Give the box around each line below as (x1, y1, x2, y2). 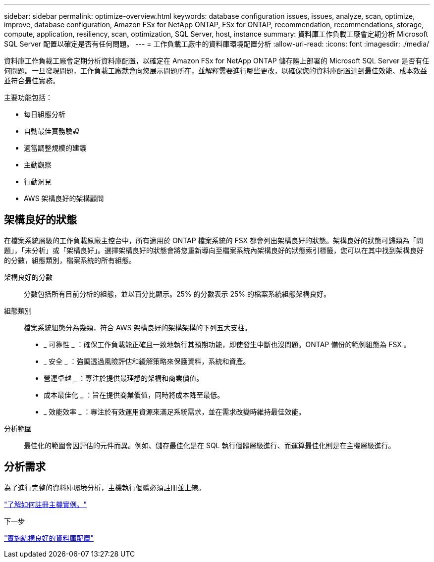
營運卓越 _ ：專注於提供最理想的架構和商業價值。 (44, 373, 204, 382)
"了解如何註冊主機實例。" (4, 500, 87, 509)
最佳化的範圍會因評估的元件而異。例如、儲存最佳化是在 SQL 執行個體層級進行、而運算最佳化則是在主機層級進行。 (24, 441, 395, 450)
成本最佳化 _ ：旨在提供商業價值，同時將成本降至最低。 (44, 390, 224, 399)
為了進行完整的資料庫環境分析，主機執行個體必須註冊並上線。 (4, 483, 205, 492)
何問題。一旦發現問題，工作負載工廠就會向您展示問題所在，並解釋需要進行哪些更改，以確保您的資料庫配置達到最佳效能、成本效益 (4, 66, 427, 75)
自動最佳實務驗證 (24, 127, 79, 135)
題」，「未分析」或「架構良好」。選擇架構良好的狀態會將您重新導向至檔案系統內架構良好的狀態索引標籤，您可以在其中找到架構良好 (4, 246, 424, 255)
